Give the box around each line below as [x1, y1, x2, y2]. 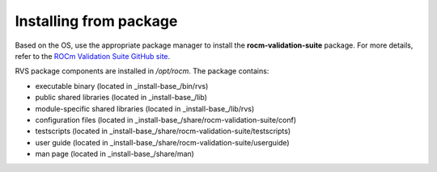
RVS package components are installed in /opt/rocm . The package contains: [15, 66, 269, 76]
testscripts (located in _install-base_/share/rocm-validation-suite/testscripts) [35, 126, 291, 136]
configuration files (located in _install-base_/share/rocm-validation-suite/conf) [35, 115, 297, 124]
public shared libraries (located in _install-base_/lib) [35, 93, 208, 103]
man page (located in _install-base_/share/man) [35, 149, 194, 159]
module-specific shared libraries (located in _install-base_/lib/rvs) [35, 103, 255, 113]
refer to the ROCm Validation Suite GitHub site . [15, 51, 171, 61]
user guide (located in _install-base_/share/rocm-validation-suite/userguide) [35, 137, 291, 147]
